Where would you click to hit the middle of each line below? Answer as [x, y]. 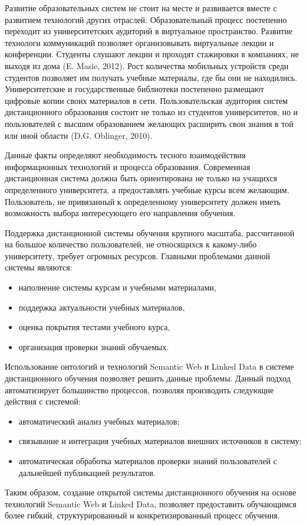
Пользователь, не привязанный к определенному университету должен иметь [143, 201]
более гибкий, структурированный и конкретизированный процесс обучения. [142, 515]
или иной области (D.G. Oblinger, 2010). [79, 135]
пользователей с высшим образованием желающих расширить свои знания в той [149, 123]
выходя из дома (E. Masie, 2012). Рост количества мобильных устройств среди [147, 65]
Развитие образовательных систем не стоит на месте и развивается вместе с [141, 8]
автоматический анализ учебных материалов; [99, 421]
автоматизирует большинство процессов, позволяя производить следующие [139, 389]
